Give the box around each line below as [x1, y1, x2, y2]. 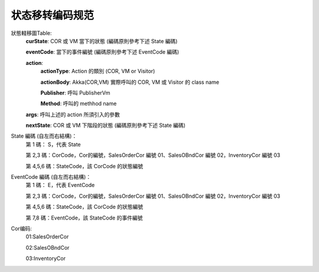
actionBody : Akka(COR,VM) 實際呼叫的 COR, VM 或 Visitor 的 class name [40, 78, 220, 86]
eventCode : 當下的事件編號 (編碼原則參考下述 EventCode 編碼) [25, 48, 180, 55]
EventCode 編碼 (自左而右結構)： [11, 173, 92, 181]
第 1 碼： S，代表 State [25, 140, 81, 148]
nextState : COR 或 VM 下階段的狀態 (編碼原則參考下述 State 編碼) [25, 122, 186, 129]
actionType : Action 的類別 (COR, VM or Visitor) [40, 68, 155, 75]
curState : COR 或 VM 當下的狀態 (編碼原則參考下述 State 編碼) [25, 37, 178, 44]
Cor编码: [11, 225, 32, 232]
